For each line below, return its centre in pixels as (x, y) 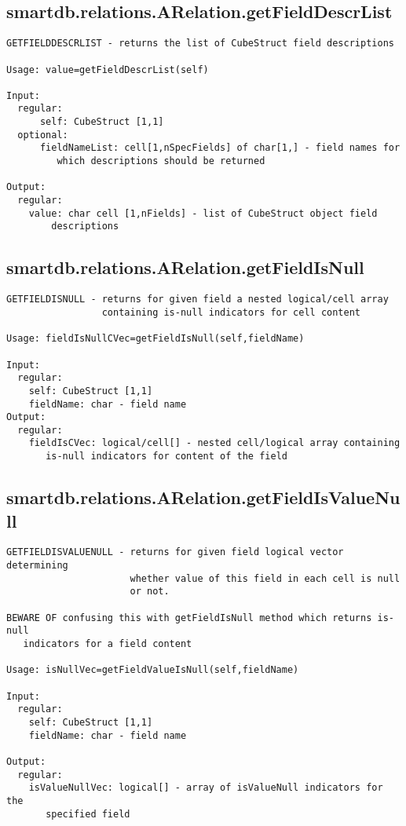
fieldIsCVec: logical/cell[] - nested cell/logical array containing (214, 443)
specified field (88, 814)
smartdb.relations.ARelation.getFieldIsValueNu (203, 497)
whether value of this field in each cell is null (265, 578)
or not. (150, 592)
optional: (43, 135)
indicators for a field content (108, 643)
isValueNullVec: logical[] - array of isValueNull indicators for (206, 788)
